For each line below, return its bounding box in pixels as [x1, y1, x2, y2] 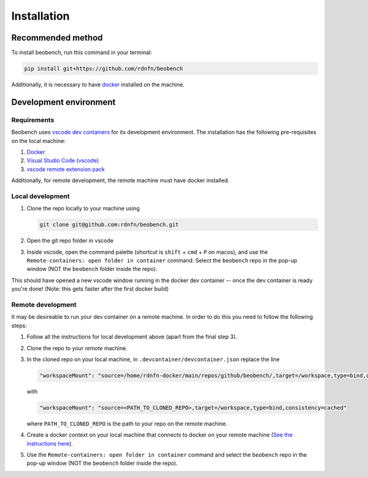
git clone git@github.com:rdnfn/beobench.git [39, 221, 179, 228]
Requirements [11, 115, 55, 124]
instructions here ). [26, 440, 73, 447]
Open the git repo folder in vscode [26, 237, 113, 245]
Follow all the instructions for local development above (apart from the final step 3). [26, 333, 237, 340]
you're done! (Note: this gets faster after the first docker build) [11, 285, 169, 292]
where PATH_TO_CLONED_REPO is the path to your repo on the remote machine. [26, 420, 228, 427]
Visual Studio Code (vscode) [26, 157, 99, 164]
